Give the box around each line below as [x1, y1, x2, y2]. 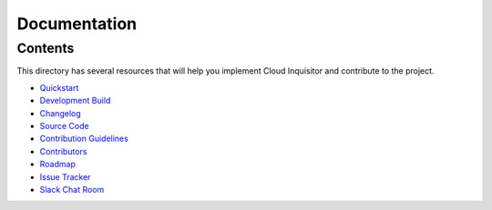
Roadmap [39, 159, 77, 170]
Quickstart [39, 82, 79, 93]
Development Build [39, 95, 111, 106]
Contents [16, 40, 75, 56]
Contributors [39, 145, 87, 156]
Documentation [16, 14, 138, 34]
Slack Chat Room [39, 184, 105, 195]
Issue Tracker [39, 171, 91, 182]
